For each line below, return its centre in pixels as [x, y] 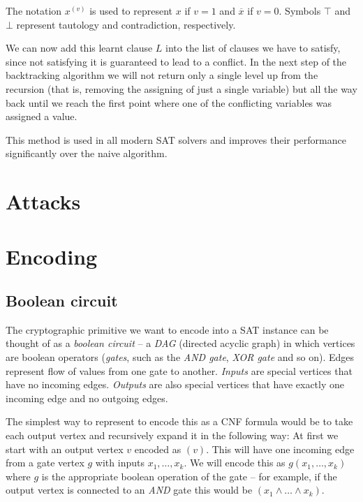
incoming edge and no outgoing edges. [87, 398]
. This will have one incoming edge [280, 449]
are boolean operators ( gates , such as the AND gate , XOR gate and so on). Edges [180, 357]
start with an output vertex [65, 449]
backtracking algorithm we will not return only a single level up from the [162, 75]
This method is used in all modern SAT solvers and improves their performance [176, 139]
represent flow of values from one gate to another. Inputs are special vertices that [179, 370]
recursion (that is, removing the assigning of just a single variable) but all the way [181, 88]
